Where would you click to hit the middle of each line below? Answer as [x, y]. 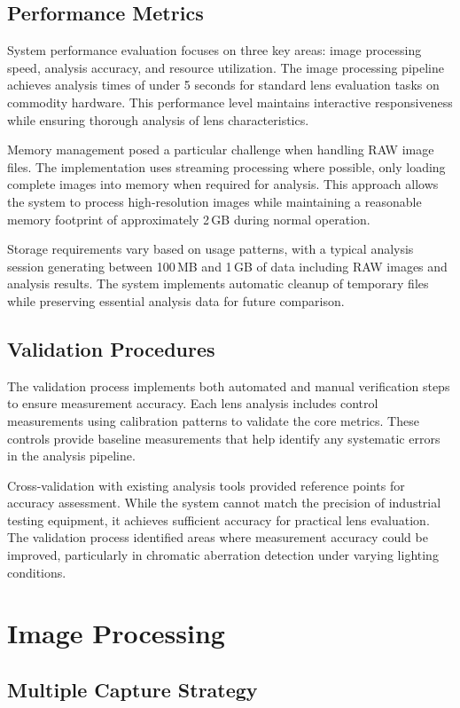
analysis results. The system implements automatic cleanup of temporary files [218, 283]
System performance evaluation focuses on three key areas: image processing [214, 50]
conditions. [37, 572]
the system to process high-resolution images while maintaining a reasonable [214, 201]
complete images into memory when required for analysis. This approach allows [223, 184]
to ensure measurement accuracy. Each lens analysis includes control [193, 403]
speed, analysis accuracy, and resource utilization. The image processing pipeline [226, 67]
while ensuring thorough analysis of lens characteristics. [158, 119]
